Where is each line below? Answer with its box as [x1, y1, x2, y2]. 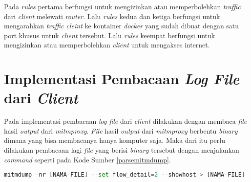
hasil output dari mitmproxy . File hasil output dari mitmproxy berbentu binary [4, 125, 238, 136]
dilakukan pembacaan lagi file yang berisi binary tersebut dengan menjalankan [4, 145, 239, 155]
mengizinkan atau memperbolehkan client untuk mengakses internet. [4, 40, 210, 50]
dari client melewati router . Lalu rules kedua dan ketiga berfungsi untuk [4, 11, 220, 21]
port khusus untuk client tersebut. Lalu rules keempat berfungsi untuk [4, 30, 215, 40]
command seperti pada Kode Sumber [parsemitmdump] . [4, 154, 171, 164]
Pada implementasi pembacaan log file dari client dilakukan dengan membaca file [4, 116, 247, 126]
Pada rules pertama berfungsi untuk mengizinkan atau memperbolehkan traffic [4, 1, 241, 11]
